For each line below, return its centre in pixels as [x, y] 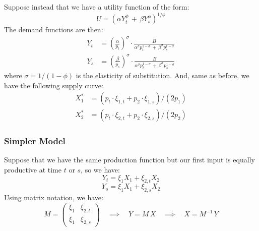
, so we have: [100, 169]
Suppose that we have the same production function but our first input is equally [129, 160]
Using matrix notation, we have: [54, 197]
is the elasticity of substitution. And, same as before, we [163, 75]
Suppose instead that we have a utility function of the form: [97, 7]
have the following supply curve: [54, 85]
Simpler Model [35, 141]
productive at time [33, 169]
